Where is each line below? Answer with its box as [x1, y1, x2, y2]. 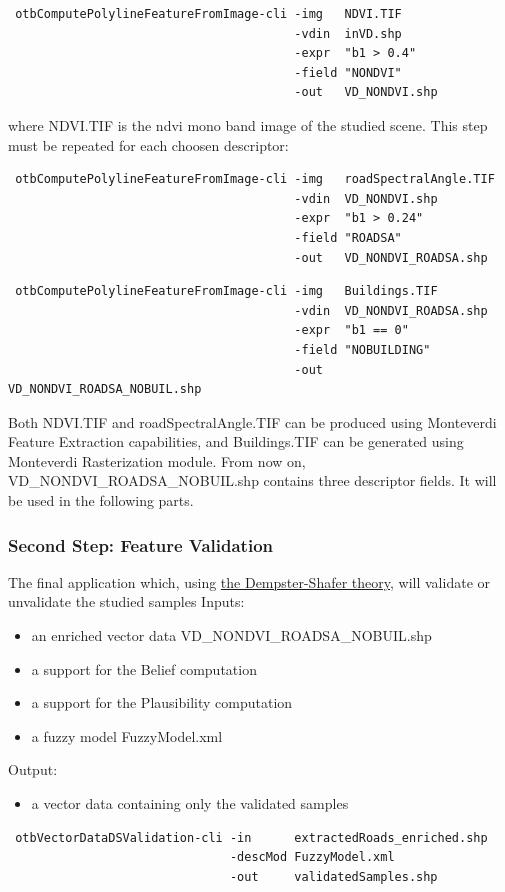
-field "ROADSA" [294, 230, 402, 245]
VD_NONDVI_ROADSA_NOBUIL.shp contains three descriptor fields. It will [8, 470, 497, 491]
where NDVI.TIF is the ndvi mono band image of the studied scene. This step [8, 114, 488, 135]
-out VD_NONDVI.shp [294, 85, 438, 100]
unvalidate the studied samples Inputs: [8, 591, 245, 612]
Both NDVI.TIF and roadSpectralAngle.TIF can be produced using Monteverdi [8, 411, 497, 432]
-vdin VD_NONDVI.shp [294, 191, 438, 206]
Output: [8, 759, 58, 780]
